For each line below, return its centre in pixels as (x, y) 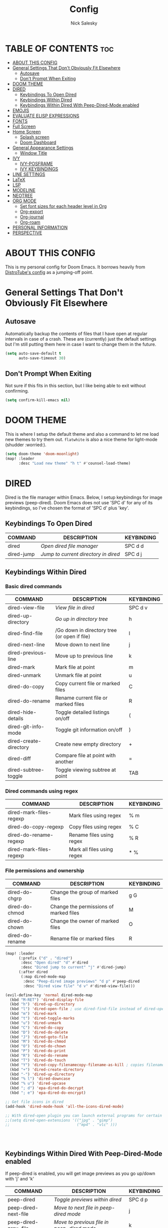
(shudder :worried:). (26, 445)
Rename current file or (81, 698)
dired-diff (19, 759)
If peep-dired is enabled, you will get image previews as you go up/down (80, 1173)
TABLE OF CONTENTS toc (59, 48)
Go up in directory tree (81, 619)
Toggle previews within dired (87, 1199)
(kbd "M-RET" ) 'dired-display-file (47, 1000)
